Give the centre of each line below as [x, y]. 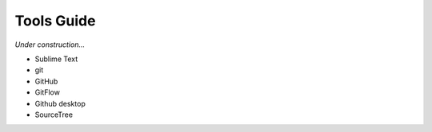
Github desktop [60, 103]
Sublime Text [56, 59]
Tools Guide [55, 21]
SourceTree [54, 115]
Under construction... [50, 45]
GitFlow [47, 92]
